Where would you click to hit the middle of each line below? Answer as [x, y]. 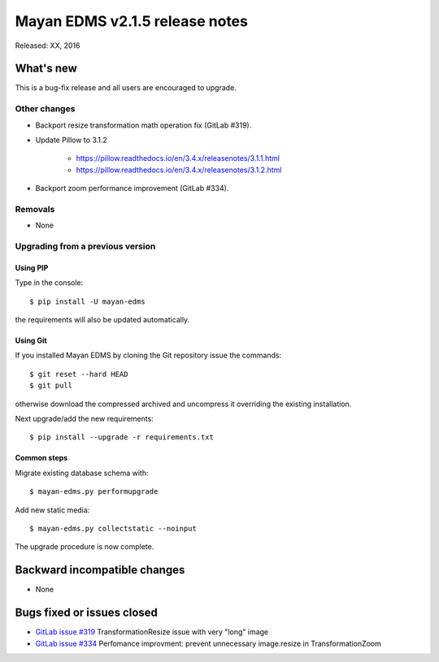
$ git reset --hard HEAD [79, 374]
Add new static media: [52, 510]
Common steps [41, 458]
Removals [35, 209]
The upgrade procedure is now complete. [85, 547]
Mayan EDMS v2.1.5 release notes [131, 21]
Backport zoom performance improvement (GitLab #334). [132, 188]
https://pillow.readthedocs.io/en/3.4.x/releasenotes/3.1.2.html [179, 170]
